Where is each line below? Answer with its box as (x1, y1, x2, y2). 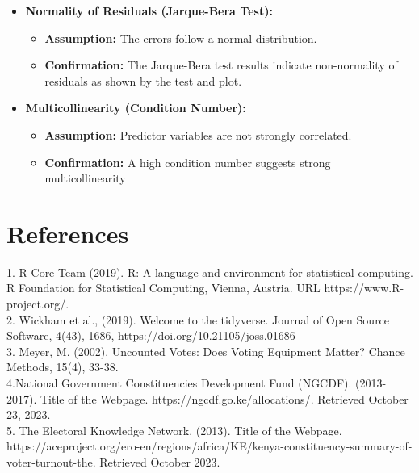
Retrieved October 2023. (99, 454, 220, 470)
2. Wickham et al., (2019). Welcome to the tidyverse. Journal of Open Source (6, 311, 390, 328)
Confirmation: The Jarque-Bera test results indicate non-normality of (44, 57, 398, 73)
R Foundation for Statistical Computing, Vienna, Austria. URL (6, 279, 321, 296)
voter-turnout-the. (6, 454, 96, 470)
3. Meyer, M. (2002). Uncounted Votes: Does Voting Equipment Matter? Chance (6, 342, 405, 359)
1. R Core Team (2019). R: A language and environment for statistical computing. (6, 263, 413, 280)
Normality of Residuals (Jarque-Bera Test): (25, 2, 273, 19)
